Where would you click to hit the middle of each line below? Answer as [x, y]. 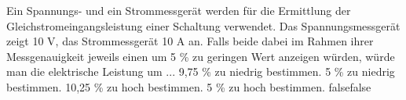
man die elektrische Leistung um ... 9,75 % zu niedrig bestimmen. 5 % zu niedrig [201, 71]
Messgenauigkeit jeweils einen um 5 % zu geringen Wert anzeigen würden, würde [201, 56]
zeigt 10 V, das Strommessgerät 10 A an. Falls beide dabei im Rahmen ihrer [190, 41]
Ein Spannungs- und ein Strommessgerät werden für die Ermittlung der [179, 10]
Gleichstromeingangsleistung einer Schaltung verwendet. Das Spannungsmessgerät [203, 25]
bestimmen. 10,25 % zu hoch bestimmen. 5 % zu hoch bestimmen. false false [189, 86]
